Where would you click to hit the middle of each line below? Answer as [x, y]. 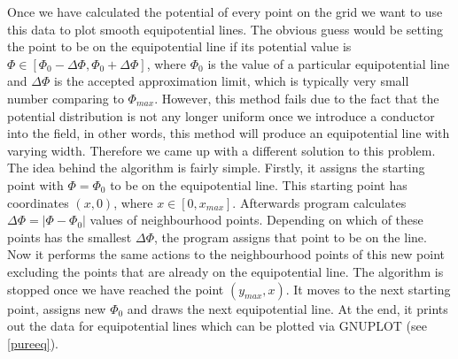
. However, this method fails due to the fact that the [297, 98]
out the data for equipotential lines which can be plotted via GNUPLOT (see [217, 326]
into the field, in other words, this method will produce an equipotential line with [229, 133]
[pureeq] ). [33, 343]
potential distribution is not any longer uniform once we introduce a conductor [221, 115]
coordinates [38, 202]
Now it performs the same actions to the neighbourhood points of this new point [226, 254]
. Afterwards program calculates [319, 202]
